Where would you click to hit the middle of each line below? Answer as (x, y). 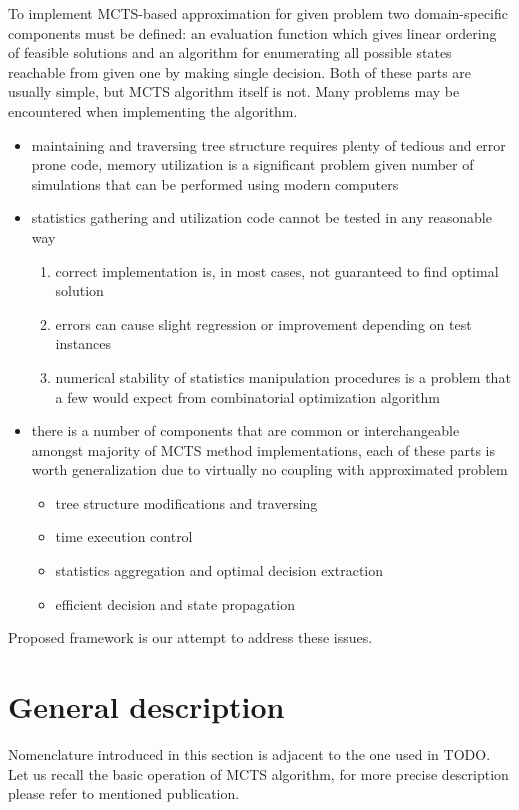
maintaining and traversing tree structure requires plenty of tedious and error (268, 144)
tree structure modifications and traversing (186, 502)
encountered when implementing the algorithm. (153, 110)
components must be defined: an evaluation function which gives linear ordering (252, 32)
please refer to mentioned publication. (124, 793)
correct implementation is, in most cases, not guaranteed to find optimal (277, 270)
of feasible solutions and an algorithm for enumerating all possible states (230, 52)
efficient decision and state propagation (175, 603)
